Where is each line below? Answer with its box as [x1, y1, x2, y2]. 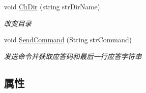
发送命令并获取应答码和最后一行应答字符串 [4, 51, 142, 61]
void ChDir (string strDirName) [4, 1, 100, 11]
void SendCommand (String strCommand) [4, 34, 132, 45]
